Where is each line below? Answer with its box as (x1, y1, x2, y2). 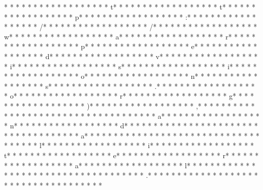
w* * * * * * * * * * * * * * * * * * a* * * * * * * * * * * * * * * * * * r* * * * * (4, 31, 256, 41)
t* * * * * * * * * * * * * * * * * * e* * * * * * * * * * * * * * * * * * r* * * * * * (4, 150, 259, 160)
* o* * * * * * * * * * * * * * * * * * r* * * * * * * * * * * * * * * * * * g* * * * (4, 90, 254, 101)
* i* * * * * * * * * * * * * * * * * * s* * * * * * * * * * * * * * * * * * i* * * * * (4, 61, 257, 71)
